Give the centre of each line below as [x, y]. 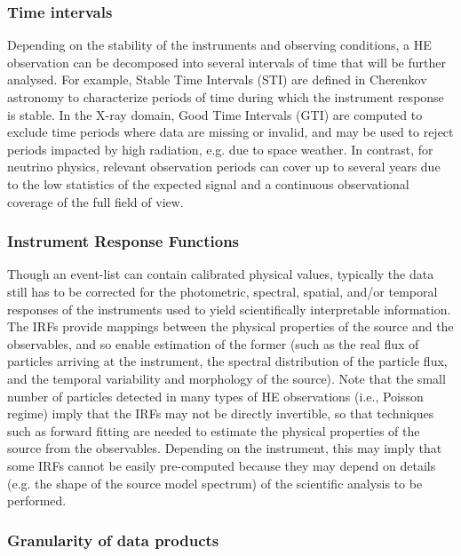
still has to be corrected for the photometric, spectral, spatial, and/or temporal [223, 291]
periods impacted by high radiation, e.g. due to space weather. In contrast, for [220, 149]
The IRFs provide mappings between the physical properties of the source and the [230, 326]
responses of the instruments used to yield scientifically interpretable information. [229, 309]
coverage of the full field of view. [95, 201]
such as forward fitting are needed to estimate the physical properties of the [214, 430]
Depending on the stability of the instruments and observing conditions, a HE [219, 45]
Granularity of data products [113, 540]
